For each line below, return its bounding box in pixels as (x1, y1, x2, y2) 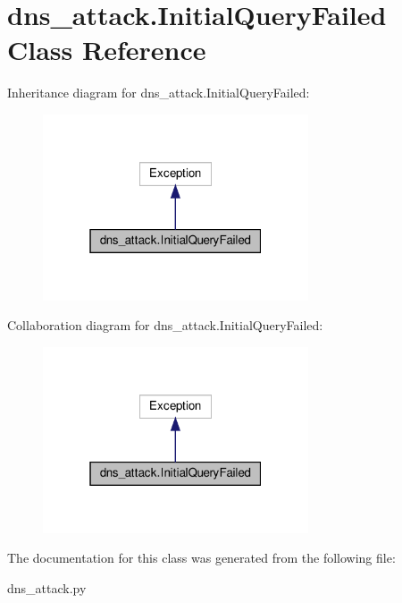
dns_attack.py (7, 578, 87, 597)
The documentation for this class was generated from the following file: (7, 548, 396, 567)
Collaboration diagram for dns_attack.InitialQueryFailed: (7, 316, 323, 335)
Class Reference (7, 31, 206, 68)
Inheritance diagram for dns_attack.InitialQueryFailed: (7, 83, 310, 102)
